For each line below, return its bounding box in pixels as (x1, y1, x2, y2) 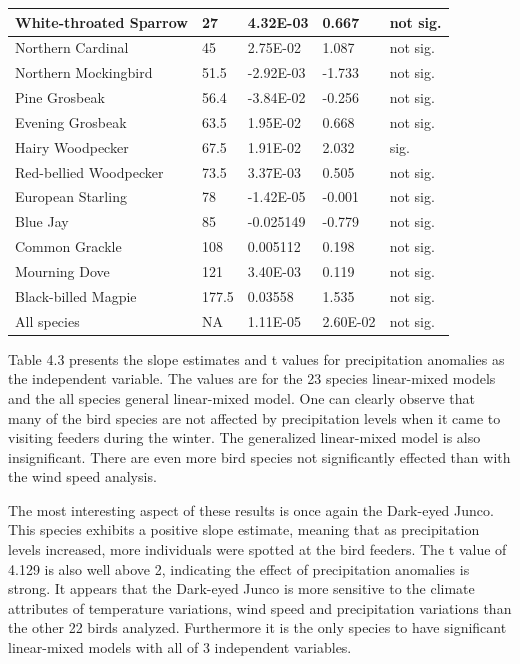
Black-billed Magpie (15, 285, 137, 306)
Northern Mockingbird (15, 62, 153, 83)
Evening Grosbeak (15, 111, 127, 132)
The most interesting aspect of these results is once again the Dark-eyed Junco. (8, 499, 494, 520)
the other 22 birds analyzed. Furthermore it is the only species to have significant (8, 617, 507, 638)
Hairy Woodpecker (15, 136, 129, 157)
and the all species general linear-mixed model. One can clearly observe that (8, 387, 476, 408)
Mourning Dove (15, 260, 110, 281)
